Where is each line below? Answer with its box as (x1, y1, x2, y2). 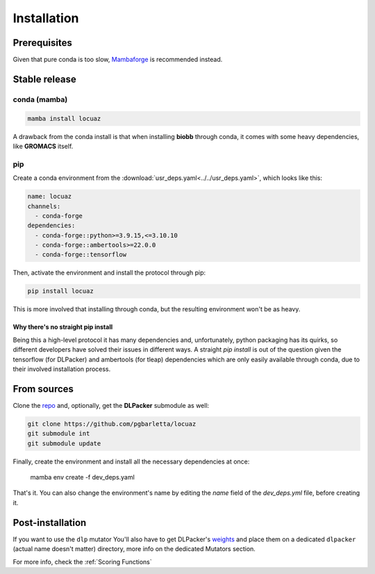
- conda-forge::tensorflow (35, 251, 127, 259)
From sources (12, 383, 74, 395)
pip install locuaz (27, 287, 94, 295)
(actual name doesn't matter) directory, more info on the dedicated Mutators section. (12, 545, 256, 553)
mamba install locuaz (27, 115, 101, 122)
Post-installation (12, 516, 87, 528)
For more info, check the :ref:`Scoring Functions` (12, 557, 152, 566)
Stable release (12, 73, 76, 85)
